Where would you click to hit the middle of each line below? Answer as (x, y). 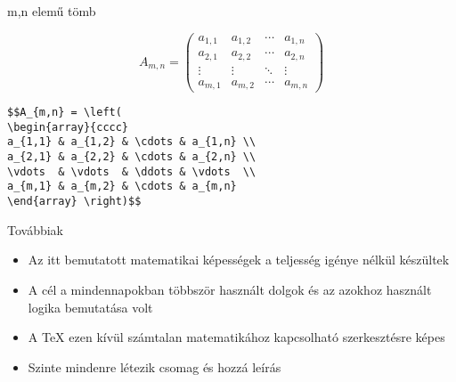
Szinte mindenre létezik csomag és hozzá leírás (155, 366)
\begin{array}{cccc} (68, 127)
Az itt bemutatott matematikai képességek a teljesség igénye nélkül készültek (239, 260)
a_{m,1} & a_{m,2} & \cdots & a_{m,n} (122, 187)
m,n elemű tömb (52, 11)
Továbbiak (36, 229)
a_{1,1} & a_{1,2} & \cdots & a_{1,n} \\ (132, 142)
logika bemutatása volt (90, 307)
